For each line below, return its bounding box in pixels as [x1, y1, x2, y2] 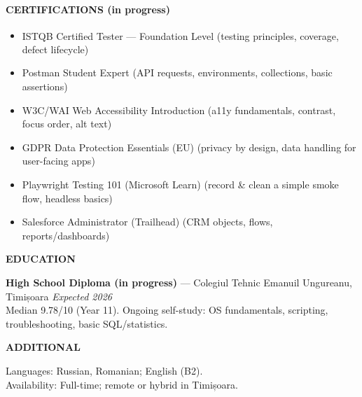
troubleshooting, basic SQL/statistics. [6, 316, 168, 330]
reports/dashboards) [22, 228, 110, 242]
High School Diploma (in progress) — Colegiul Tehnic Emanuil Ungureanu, [6, 274, 352, 289]
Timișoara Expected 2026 [6, 288, 112, 303]
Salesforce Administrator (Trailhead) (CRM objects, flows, [22, 214, 273, 229]
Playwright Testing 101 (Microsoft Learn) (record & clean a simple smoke [22, 177, 339, 191]
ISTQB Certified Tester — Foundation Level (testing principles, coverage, [22, 28, 339, 43]
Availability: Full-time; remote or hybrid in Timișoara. [6, 377, 238, 391]
